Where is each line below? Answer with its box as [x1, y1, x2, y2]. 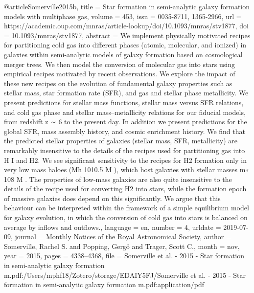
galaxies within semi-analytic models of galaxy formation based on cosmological [4, 49, 243, 59]
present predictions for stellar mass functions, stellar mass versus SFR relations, [4, 97, 244, 107]
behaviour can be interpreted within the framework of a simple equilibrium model [4, 203, 249, 213]
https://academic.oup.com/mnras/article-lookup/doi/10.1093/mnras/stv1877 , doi [4, 21, 249, 31]
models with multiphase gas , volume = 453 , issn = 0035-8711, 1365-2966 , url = [4, 11, 242, 21]
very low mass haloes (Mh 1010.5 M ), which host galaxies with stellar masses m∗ [4, 164, 249, 175]
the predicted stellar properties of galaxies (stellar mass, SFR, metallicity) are [4, 135, 238, 146]
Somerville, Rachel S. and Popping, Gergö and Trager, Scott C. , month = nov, [4, 241, 240, 251]
